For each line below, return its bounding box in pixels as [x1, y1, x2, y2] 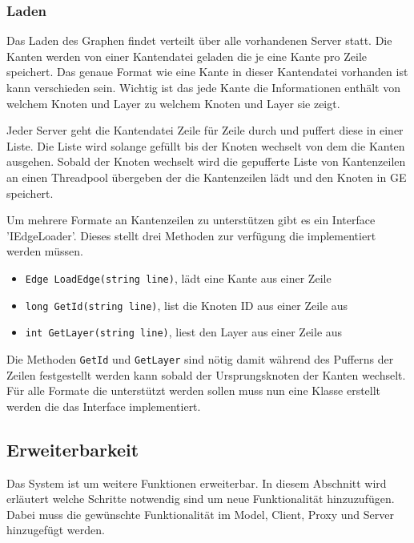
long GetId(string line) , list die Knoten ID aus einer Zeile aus [25, 296, 348, 313]
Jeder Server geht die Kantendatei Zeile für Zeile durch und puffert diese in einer [6, 122, 404, 139]
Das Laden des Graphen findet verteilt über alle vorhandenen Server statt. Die [6, 32, 392, 49]
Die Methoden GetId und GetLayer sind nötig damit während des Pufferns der [6, 350, 394, 367]
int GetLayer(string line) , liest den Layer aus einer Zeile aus [25, 324, 343, 340]
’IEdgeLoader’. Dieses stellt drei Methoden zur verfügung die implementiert [6, 227, 376, 243]
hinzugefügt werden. [6, 521, 105, 538]
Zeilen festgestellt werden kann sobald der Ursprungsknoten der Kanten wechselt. [6, 366, 406, 383]
